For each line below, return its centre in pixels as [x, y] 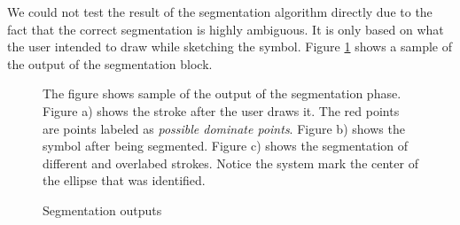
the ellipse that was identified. [124, 180]
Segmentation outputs [102, 209]
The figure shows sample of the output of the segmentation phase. [222, 93]
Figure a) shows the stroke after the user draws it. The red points [221, 110]
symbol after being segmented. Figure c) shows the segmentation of [226, 146]
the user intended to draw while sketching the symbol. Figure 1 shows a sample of [230, 47]
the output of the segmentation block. [110, 63]
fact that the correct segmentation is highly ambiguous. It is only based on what [226, 29]
